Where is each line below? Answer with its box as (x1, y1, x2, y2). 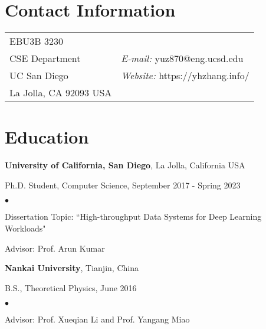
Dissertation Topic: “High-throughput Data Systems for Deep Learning (5, 210, 262, 223)
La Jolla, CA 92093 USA (9, 86, 112, 100)
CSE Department (9, 51, 81, 66)
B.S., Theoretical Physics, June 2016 (5, 281, 137, 294)
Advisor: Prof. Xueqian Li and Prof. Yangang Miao (5, 313, 190, 325)
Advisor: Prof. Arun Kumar (5, 242, 105, 254)
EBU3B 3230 (9, 34, 63, 48)
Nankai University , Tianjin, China (5, 262, 139, 274)
